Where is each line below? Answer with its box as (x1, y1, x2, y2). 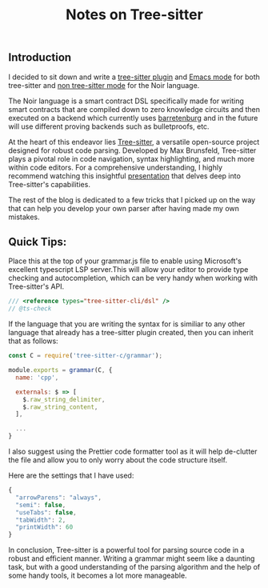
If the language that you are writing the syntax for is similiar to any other (8, 319, 246, 329)
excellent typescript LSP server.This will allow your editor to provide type (8, 265, 249, 274)
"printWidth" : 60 (15, 523, 74, 531)
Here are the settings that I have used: (8, 470, 134, 481)
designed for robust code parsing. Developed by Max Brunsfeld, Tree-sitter (8, 146, 257, 155)
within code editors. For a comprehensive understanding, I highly (8, 162, 222, 172)
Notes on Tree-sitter (65, 6, 204, 24)
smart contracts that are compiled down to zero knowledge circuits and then (8, 104, 260, 114)
